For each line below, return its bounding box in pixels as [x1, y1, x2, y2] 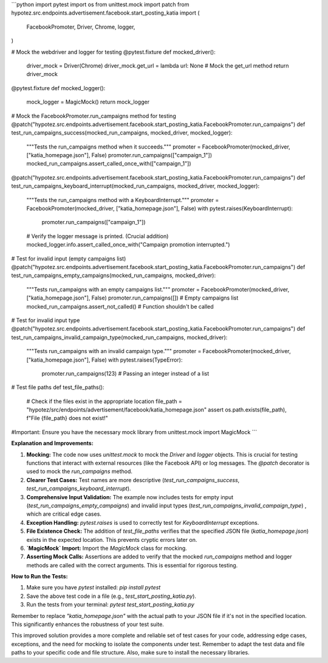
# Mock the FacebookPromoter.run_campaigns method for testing [11, 112, 176, 119]
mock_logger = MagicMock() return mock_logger [26, 98, 150, 106]
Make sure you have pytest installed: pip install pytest [26, 584, 161, 591]
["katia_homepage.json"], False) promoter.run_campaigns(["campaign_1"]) [26, 152, 213, 159]
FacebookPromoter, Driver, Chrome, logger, [26, 23, 135, 30]
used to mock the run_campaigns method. [26, 468, 133, 475]
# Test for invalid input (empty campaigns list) [11, 254, 126, 262]
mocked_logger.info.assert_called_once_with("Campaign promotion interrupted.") [26, 241, 230, 248]
